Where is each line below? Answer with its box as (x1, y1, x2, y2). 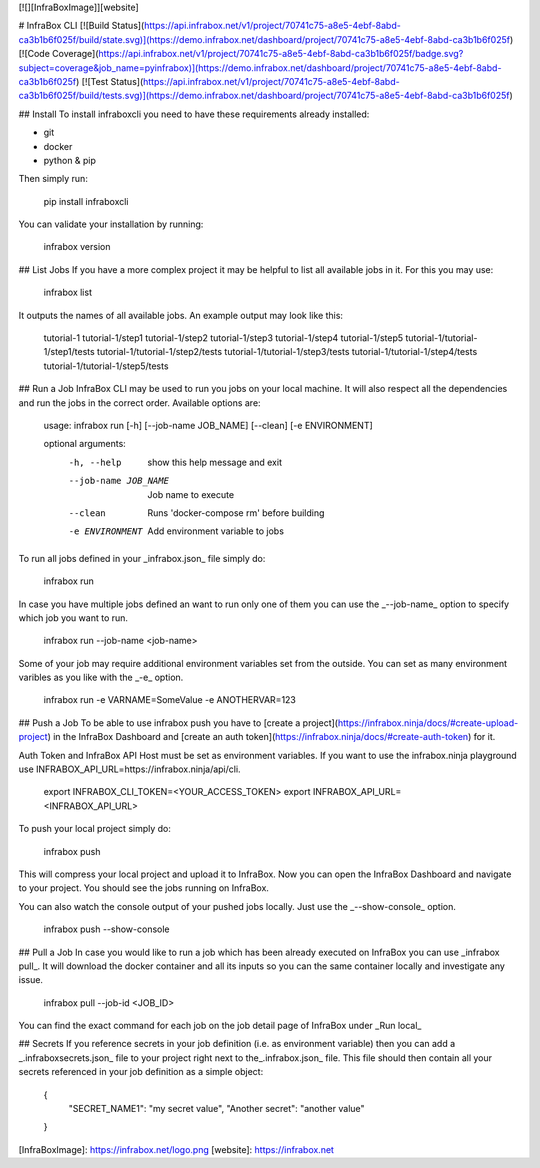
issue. (18, 974, 44, 986)
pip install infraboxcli (43, 195, 129, 207)
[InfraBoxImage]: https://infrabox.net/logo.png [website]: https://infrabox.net (18, 1143, 335, 1155)
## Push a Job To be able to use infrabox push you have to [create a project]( (18, 716, 339, 729)
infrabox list (43, 286, 92, 299)
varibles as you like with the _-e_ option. (18, 671, 184, 684)
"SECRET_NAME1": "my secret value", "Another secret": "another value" (68, 1103, 365, 1115)
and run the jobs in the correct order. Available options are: (18, 396, 261, 409)
